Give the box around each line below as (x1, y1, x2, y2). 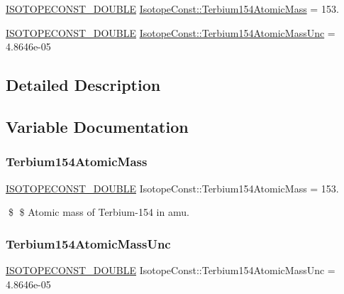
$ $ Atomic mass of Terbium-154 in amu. (8, 205, 189, 219)
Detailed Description (6, 74, 161, 96)
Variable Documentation (6, 115, 189, 137)
